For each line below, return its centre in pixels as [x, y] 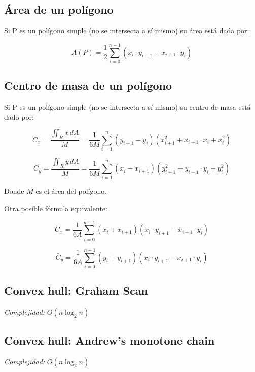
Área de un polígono [59, 9]
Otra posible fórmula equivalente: [56, 208]
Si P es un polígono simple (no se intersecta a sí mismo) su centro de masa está [128, 107]
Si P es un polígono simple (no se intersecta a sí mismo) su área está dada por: [127, 31]
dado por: [19, 116]
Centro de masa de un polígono [88, 86]
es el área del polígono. [71, 191]
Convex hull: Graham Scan [76, 291]
